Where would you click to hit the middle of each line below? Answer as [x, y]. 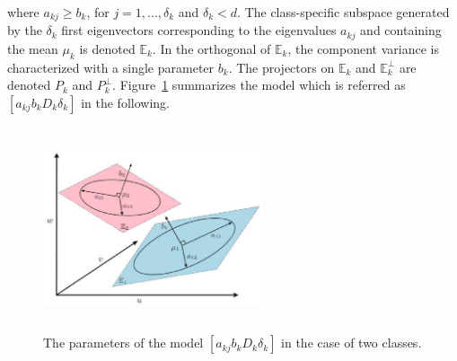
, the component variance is [363, 48]
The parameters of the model [123, 343]
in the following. [125, 102]
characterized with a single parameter [111, 67]
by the [25, 30]
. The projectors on [281, 67]
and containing [401, 30]
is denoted [107, 48]
